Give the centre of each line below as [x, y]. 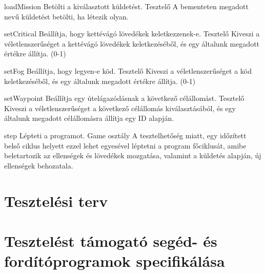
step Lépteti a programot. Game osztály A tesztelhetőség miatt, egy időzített [125, 135]
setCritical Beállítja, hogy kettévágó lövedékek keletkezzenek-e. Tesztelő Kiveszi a [132, 34]
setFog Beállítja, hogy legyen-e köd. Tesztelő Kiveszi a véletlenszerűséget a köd [128, 70]
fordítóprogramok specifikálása [115, 261]
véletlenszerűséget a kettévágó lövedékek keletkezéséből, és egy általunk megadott [132, 43]
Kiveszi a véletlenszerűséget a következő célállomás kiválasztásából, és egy [120, 108]
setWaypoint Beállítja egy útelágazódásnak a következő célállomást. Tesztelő [124, 98]
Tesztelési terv [56, 201]
